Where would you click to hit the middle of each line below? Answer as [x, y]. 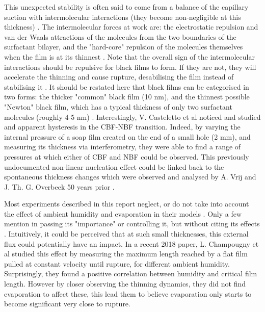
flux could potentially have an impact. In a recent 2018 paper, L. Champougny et [131, 243]
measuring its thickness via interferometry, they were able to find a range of [123, 147]
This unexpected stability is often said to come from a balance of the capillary [126, 7]
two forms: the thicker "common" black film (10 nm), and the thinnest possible [127, 97]
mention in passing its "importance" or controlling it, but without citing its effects [132, 224]
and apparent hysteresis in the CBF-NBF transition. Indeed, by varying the [122, 127]
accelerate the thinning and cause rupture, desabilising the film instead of [119, 77]
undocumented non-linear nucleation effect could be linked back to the [114, 166]
